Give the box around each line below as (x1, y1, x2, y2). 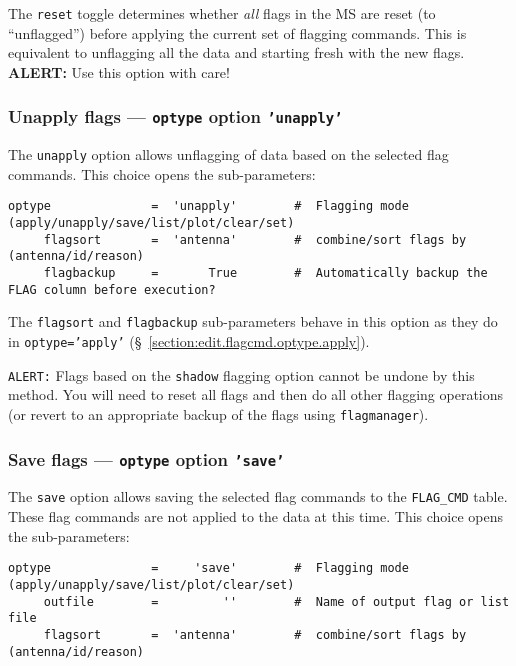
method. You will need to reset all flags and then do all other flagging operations (8, 384, 504, 405)
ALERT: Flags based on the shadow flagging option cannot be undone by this (8, 364, 475, 385)
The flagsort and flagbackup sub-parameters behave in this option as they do (8, 311, 498, 332)
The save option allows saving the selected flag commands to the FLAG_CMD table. (8, 486, 508, 507)
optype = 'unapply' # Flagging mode (8, 199, 409, 214)
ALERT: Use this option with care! (8, 61, 230, 82)
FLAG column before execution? (8, 282, 216, 297)
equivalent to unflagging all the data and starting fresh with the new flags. (8, 42, 465, 63)
